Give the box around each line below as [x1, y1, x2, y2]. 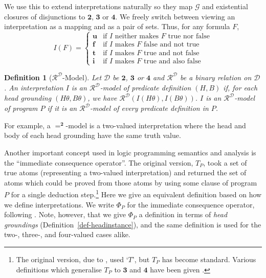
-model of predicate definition [100, 82, 191, 92]
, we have [87, 92, 117, 103]
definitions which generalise [16, 264, 102, 274]
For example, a [4, 120, 51, 130]
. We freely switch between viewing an [115, 11, 235, 21]
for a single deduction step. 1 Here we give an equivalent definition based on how [11, 188, 262, 199]
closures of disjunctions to [4, 11, 85, 21]
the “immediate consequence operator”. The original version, [4, 157, 193, 168]
